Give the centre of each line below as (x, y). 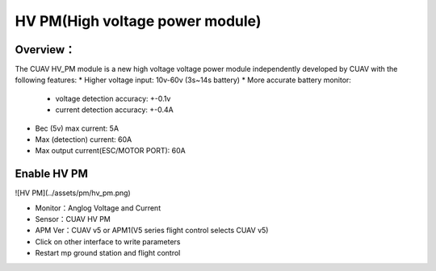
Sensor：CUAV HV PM (73, 219)
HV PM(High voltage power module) (138, 21)
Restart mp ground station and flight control (108, 253)
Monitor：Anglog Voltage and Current (98, 208)
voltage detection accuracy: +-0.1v (113, 98)
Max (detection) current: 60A (84, 140)
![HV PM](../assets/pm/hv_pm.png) (73, 193)
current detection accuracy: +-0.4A (114, 110)
